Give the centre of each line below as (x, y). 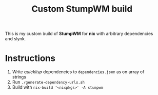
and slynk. (15, 39)
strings (19, 77)
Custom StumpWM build (82, 9)
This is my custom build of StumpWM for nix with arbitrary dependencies (79, 34)
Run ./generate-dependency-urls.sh (48, 82)
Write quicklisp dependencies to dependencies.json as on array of (78, 72)
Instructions (30, 58)
